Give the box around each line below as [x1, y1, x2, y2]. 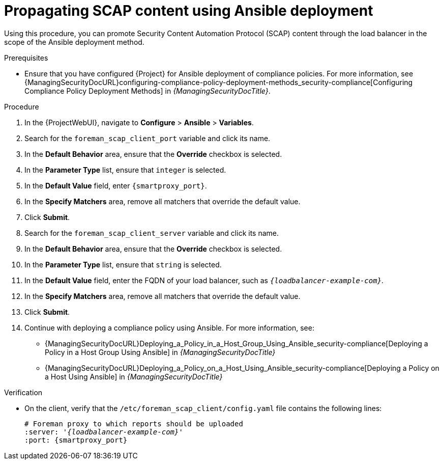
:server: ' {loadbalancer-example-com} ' [24, 427, 183, 436]
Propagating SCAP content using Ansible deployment [4, 2, 373, 19]
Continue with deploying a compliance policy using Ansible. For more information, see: [24, 323, 314, 332]
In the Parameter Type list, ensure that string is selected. [24, 260, 222, 269]
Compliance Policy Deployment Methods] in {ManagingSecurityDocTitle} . [24, 86, 271, 95]
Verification [4, 388, 43, 397]
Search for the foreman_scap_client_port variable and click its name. [24, 133, 271, 143]
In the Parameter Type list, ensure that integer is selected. [24, 165, 226, 174]
